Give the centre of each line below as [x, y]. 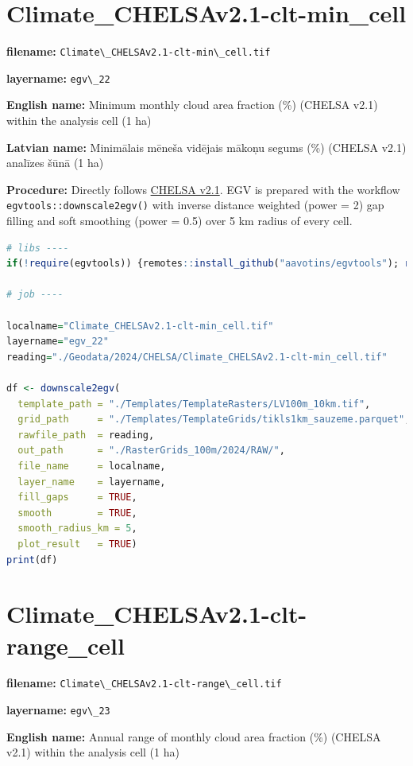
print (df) [32, 560]
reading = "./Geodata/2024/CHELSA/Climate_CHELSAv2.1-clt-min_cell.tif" [197, 357]
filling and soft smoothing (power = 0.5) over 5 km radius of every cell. [179, 221]
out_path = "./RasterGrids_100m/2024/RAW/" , [151, 451]
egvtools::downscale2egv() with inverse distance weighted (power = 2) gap [195, 205]
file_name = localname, [92, 466]
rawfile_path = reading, [86, 435]
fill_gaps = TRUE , [77, 498]
